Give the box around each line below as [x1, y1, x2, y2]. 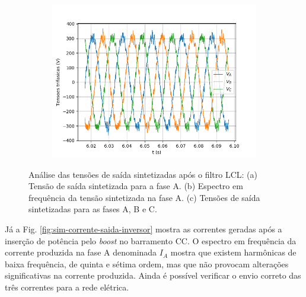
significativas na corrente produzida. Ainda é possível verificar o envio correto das [5, 269, 301, 282]
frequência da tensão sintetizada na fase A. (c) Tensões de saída [28, 191, 260, 203]
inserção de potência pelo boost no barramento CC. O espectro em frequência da [5, 234, 297, 247]
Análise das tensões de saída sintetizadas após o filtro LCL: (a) [28, 168, 258, 180]
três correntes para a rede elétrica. [5, 280, 129, 293]
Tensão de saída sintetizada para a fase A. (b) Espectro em [28, 180, 243, 192]
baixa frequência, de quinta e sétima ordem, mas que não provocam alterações [5, 257, 289, 270]
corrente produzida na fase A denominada [5, 246, 157, 258]
